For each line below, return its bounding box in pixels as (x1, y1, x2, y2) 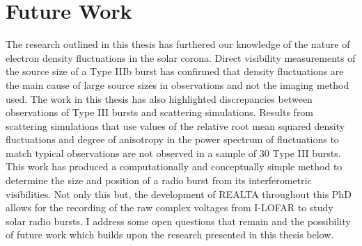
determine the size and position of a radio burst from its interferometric (6, 173, 312, 188)
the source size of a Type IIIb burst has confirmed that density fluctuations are (6, 64, 344, 79)
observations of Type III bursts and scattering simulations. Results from (6, 105, 314, 120)
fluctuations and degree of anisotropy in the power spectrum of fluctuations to (6, 132, 339, 147)
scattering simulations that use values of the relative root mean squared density (6, 118, 345, 133)
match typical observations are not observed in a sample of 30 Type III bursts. (6, 145, 341, 160)
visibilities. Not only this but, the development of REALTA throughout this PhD (6, 186, 352, 201)
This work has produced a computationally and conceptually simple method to (6, 159, 343, 174)
